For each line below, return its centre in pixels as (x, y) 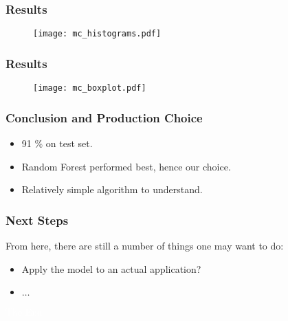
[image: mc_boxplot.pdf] (90, 88)
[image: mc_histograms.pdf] (97, 34)
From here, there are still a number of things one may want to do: (145, 245)
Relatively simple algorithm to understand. (112, 189)
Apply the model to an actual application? (111, 268)
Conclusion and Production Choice (104, 117)
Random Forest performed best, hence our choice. (126, 166)
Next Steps (37, 220)
